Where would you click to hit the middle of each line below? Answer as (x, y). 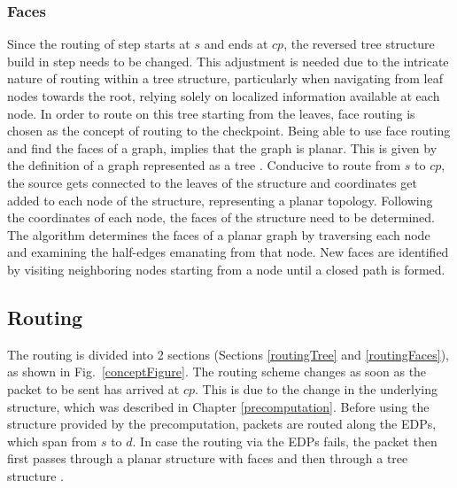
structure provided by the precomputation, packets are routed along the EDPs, (222, 424)
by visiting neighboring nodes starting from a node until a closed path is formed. (226, 269)
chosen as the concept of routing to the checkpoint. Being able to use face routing (229, 131)
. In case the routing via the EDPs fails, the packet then (285, 441)
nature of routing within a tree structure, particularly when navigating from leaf (225, 78)
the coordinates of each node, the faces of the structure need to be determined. (221, 217)
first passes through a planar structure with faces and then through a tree (208, 458)
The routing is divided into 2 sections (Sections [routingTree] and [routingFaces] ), (228, 354)
